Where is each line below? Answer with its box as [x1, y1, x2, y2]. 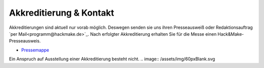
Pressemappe [21, 47, 49, 53]
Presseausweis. [9, 38, 41, 44]
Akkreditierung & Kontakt [9, 7, 114, 18]
